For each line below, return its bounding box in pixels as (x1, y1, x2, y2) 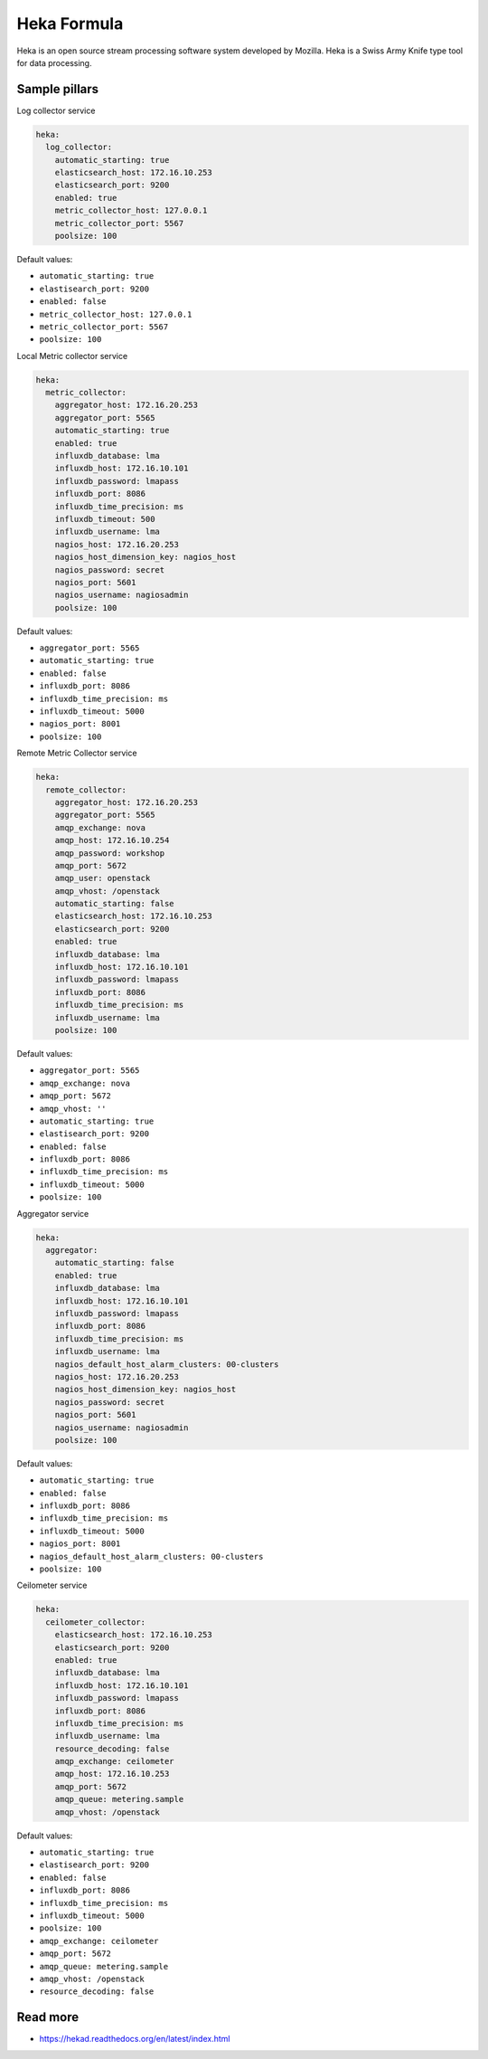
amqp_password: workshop (54, 848, 165, 859)
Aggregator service (16, 1208, 89, 1219)
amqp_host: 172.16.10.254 (54, 835, 170, 846)
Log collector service (16, 105, 96, 116)
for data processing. (16, 57, 92, 68)
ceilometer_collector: (45, 1617, 146, 1627)
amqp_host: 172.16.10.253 (54, 1769, 170, 1779)
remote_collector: (45, 784, 127, 795)
